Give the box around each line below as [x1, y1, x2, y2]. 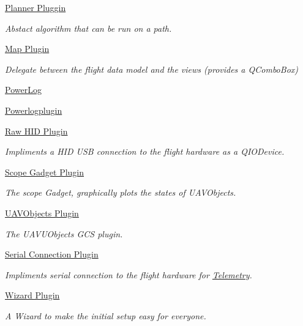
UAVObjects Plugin [5, 206, 79, 219]
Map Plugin [5, 42, 50, 55]
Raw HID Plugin [5, 124, 68, 137]
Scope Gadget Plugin [5, 165, 84, 178]
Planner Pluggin [5, 1, 66, 13]
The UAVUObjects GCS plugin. [5, 227, 123, 240]
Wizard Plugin [5, 289, 60, 302]
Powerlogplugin [5, 103, 62, 116]
